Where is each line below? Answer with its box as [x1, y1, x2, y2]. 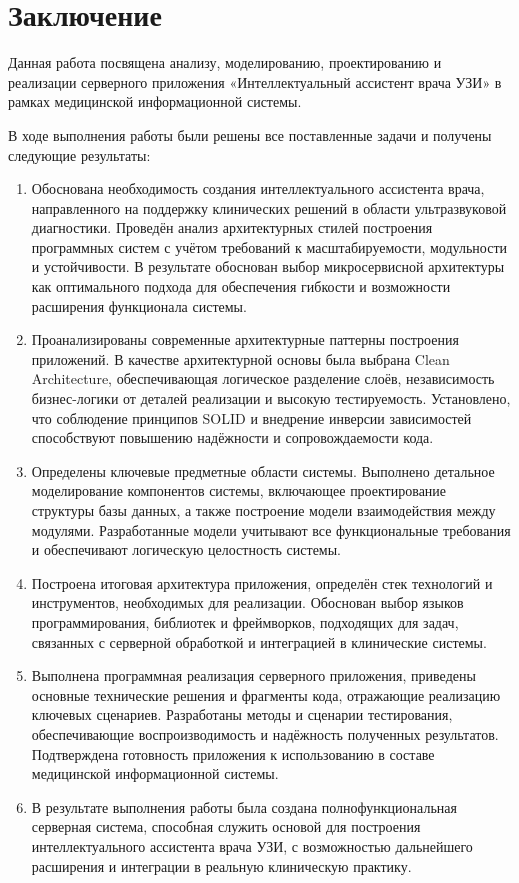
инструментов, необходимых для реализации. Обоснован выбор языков [31, 592, 464, 613]
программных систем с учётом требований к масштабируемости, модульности [31, 236, 508, 257]
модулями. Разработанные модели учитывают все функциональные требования [31, 519, 511, 540]
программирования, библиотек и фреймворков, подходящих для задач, [31, 611, 459, 632]
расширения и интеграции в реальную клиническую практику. [31, 855, 412, 876]
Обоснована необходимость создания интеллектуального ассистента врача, [31, 178, 485, 199]
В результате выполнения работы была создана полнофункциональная [31, 796, 457, 817]
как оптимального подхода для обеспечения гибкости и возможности [31, 276, 451, 297]
